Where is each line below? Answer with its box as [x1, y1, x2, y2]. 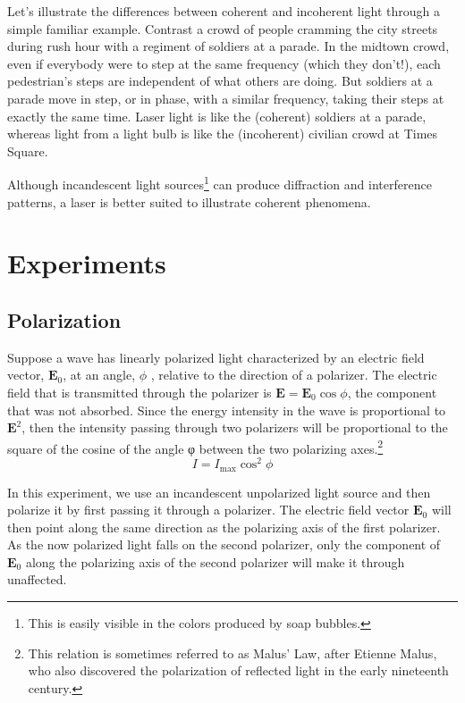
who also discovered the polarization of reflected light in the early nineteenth [28, 661, 449, 680]
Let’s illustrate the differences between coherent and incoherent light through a [7, 2, 440, 20]
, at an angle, [63, 365, 136, 384]
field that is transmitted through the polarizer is [7, 382, 272, 401]
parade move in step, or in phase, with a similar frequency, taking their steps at [7, 88, 444, 107]
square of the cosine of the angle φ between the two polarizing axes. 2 [7, 436, 384, 457]
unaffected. [7, 570, 67, 589]
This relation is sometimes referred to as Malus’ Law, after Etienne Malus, [28, 643, 437, 662]
